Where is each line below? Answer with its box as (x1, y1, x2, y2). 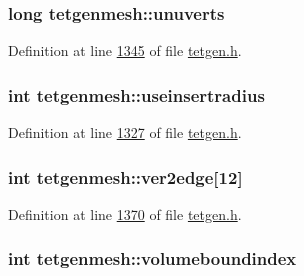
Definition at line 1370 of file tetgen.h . (8, 203, 242, 224)
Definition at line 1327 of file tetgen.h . (8, 122, 242, 143)
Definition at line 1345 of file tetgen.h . (8, 40, 242, 61)
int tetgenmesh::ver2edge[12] (8, 164, 243, 189)
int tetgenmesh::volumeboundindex (8, 246, 297, 271)
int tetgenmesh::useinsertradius (8, 82, 265, 107)
